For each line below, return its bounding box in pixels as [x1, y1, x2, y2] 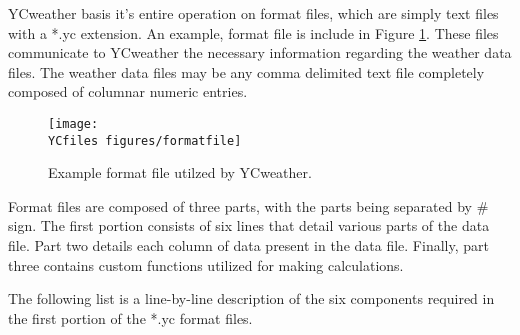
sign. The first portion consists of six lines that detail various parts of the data [8, 215, 490, 236]
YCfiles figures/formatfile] [48, 133, 242, 148]
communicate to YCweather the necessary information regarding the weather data [8, 42, 512, 63]
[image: [48, 116, 99, 131]
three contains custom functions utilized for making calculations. [8, 254, 404, 275]
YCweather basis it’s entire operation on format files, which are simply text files [8, 3, 499, 23]
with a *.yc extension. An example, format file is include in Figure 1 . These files [8, 22, 499, 43]
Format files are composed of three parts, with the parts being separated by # [8, 195, 489, 216]
